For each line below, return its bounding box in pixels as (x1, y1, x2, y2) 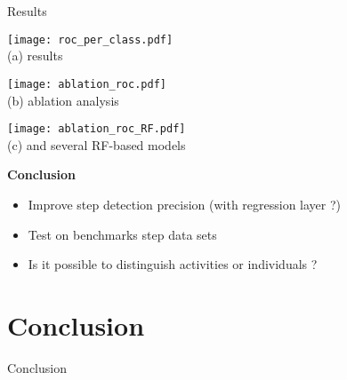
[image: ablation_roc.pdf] (7, 77, 166, 91)
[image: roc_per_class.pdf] (7, 33, 173, 46)
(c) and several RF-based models (7, 135, 186, 154)
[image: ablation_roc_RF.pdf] (7, 123, 186, 136)
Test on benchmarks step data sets (28, 225, 217, 243)
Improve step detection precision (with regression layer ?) (28, 194, 342, 213)
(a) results (7, 46, 63, 65)
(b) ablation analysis (7, 91, 119, 109)
